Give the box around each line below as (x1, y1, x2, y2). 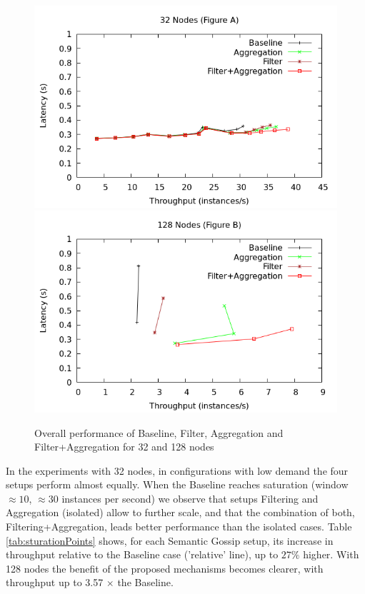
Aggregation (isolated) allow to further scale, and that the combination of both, (6, 505, 355, 520)
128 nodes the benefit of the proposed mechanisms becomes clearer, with (6, 560, 324, 575)
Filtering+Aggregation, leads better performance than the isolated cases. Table (6, 519, 352, 534)
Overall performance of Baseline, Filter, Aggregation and (34, 425, 284, 440)
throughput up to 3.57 (6, 575, 104, 590)
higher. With (303, 547, 359, 562)
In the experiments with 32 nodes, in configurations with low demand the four (6, 463, 349, 478)
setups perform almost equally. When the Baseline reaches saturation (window (6, 477, 349, 492)
